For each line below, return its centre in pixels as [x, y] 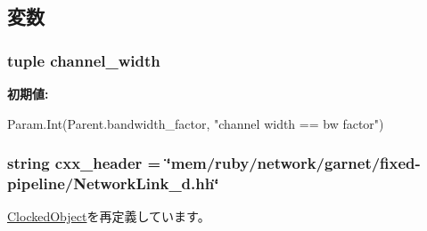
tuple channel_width [84, 60]
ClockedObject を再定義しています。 [109, 216]
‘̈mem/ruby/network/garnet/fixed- [293, 163]
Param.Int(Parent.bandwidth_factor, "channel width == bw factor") [196, 123]
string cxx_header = [84, 163]
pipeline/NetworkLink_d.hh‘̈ [113, 183]
